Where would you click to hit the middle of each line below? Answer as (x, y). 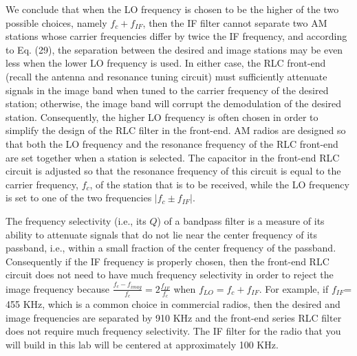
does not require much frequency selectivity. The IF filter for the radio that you (173, 331)
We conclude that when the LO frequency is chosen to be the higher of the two (172, 9)
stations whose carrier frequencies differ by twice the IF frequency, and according (176, 36)
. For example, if (294, 288)
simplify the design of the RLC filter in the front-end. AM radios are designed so (176, 130)
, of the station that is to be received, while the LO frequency (219, 184)
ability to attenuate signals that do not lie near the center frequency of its (162, 234)
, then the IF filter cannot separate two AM (235, 22)
